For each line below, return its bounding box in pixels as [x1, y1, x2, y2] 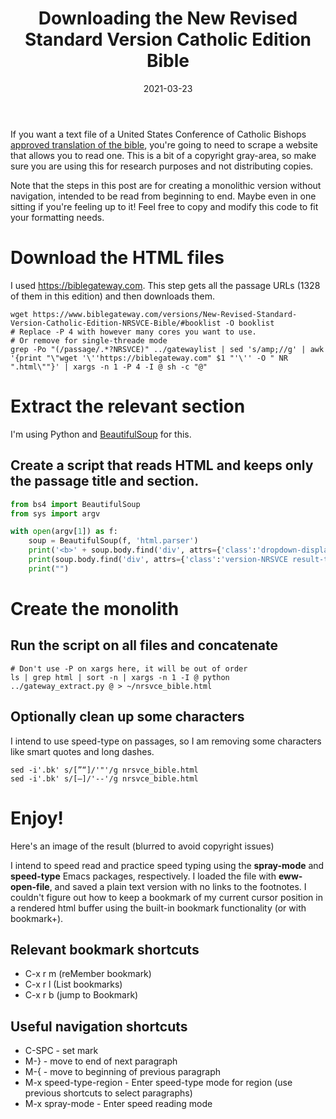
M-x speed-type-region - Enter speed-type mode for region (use [24, 1077, 293, 1089]
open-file [10, 880, 50, 892]
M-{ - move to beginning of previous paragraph [24, 1066, 222, 1078]
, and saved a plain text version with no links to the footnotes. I [49, 880, 307, 892]
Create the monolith [10, 597, 180, 620]
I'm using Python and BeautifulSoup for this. [10, 428, 192, 440]
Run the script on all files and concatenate [10, 637, 278, 654]
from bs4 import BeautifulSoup [10, 499, 141, 509]
